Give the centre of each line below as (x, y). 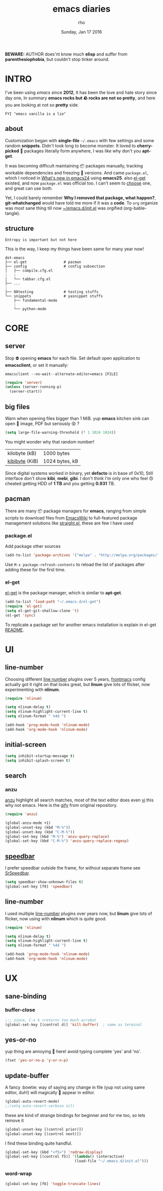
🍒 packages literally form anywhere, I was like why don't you (81, 151)
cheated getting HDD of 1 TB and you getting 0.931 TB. (60, 484)
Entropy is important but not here (41, 240)
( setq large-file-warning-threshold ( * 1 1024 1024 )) (61, 432)
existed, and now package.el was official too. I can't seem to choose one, (78, 183)
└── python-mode (30, 309)
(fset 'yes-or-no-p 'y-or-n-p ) (37, 1061)
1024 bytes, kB (61, 461)
